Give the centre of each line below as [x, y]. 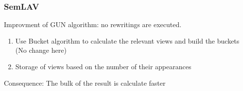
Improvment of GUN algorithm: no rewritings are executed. [93, 24]
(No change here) [41, 50]
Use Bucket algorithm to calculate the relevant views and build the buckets [127, 40]
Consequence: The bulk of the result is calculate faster [85, 83]
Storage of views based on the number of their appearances [103, 66]
